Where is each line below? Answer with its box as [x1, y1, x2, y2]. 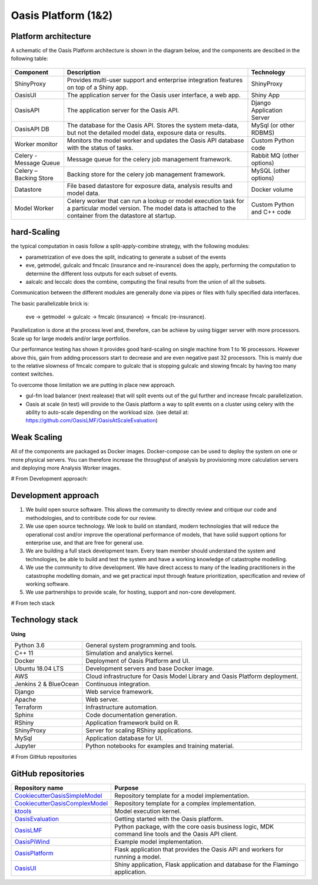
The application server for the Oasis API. [67, 106, 180, 114]
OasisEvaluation [14, 814, 59, 823]
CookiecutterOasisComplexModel [14, 799, 108, 807]
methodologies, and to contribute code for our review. [25, 514, 157, 521]
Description [67, 68, 101, 76]
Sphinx [14, 710, 34, 719]
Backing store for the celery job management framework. [67, 170, 226, 178]
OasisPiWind [14, 837, 50, 845]
